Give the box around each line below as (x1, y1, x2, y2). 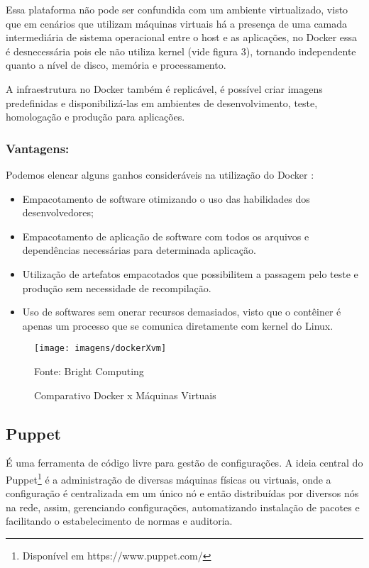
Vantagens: (6, 139, 70, 157)
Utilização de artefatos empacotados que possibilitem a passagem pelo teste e (22, 266, 358, 281)
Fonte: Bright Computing (34, 363, 144, 378)
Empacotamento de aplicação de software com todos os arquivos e (22, 228, 309, 243)
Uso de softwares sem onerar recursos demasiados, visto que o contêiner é (22, 304, 341, 319)
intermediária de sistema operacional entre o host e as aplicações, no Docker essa (6, 30, 358, 45)
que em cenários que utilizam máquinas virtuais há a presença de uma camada (6, 16, 348, 30)
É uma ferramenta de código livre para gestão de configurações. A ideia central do (6, 455, 363, 470)
